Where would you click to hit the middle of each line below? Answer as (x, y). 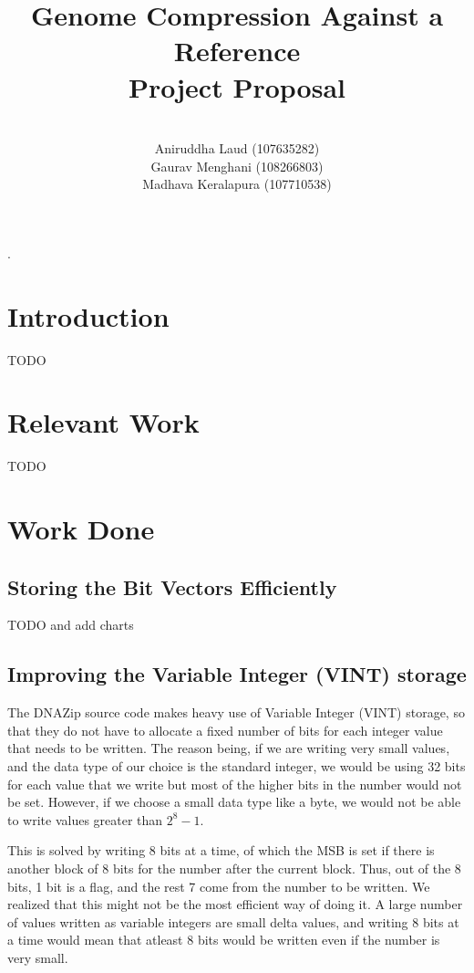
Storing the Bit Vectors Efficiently (172, 586)
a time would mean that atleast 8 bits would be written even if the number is (224, 940)
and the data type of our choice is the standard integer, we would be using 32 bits (237, 766)
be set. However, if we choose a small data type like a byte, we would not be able (234, 802)
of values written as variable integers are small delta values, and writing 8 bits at (233, 921)
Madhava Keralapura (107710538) (237, 184)
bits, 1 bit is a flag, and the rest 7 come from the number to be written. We (219, 886)
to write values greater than (85, 819)
